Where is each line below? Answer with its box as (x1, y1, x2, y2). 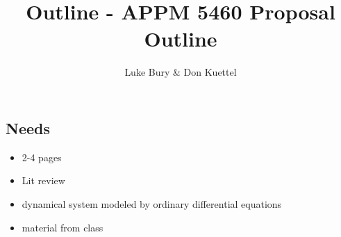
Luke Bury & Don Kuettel (124, 65, 237, 79)
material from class (22, 220, 103, 234)
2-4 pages (22, 149, 62, 164)
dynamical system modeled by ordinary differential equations (22, 196, 282, 211)
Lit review (22, 173, 65, 188)
